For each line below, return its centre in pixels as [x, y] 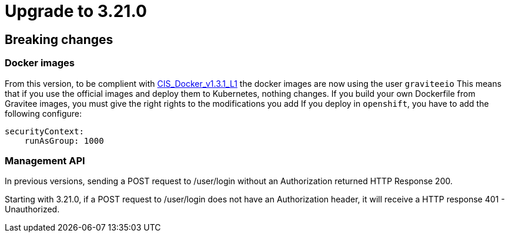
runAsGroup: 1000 [64, 140]
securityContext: [44, 131]
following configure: [43, 113]
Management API [45, 160]
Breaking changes [59, 39]
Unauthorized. [32, 209]
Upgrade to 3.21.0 [76, 11]
